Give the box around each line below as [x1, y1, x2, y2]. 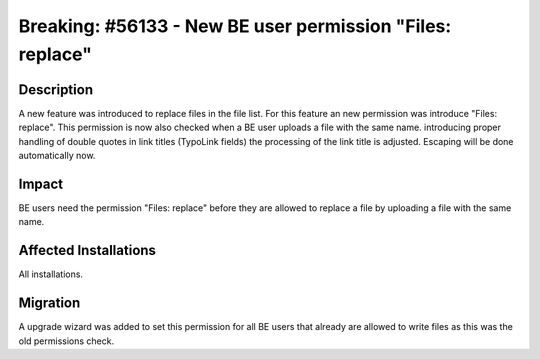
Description [18, 81, 94, 98]
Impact [18, 175, 64, 192]
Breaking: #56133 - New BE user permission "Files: [18, 15, 452, 37]
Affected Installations [18, 242, 157, 259]
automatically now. [18, 150, 96, 162]
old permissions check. [18, 335, 115, 347]
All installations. [18, 268, 84, 280]
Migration [18, 295, 81, 312]
